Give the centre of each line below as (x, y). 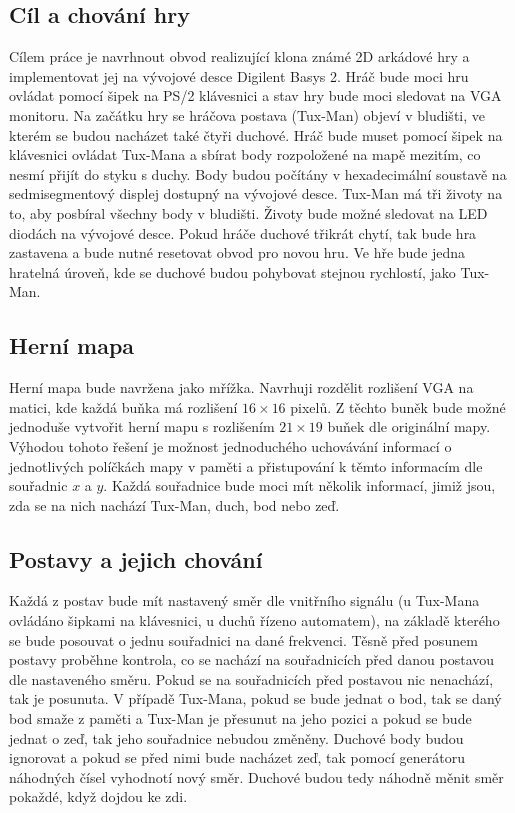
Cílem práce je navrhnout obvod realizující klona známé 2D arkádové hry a (239, 56)
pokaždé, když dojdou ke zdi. (98, 796)
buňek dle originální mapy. (409, 426)
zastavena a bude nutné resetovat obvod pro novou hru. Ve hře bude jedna (237, 252)
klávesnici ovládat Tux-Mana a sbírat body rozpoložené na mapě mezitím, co (245, 154)
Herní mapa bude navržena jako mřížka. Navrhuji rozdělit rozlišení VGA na (241, 387)
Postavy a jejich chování (136, 558)
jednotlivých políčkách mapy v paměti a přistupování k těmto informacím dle (246, 465)
